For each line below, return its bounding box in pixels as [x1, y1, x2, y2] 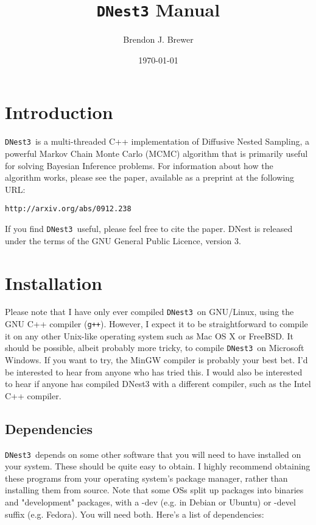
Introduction [5, 100, 113, 125]
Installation [5, 270, 102, 295]
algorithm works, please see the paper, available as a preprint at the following [5, 171, 294, 184]
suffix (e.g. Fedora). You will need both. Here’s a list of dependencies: [5, 507, 264, 520]
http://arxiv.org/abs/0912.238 [5, 205, 132, 214]
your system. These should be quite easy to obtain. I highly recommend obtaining [5, 460, 311, 472]
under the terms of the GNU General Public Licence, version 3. [5, 234, 241, 247]
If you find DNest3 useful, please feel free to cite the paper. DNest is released [5, 222, 293, 235]
